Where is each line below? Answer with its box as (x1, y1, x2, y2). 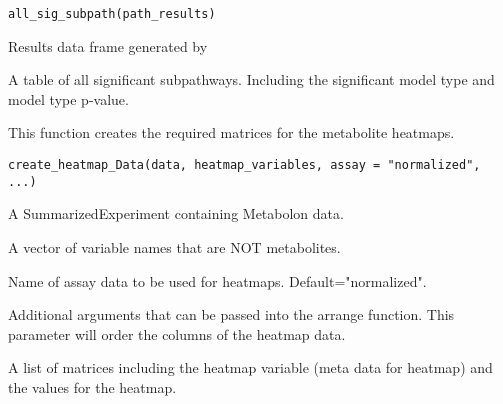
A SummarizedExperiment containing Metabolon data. (8, 203, 344, 224)
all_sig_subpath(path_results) (8, 7, 216, 21)
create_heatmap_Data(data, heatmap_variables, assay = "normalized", (8, 158, 481, 173)
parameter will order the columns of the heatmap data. (8, 323, 346, 344)
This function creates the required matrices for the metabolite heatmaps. (8, 122, 455, 143)
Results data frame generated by (8, 35, 208, 56)
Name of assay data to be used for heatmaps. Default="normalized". (8, 270, 427, 291)
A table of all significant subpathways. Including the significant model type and (8, 69, 495, 90)
